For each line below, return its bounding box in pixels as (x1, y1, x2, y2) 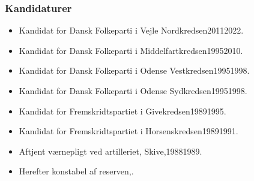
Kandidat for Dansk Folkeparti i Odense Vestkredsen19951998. (19, 64, 250, 77)
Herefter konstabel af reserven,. (19, 165, 134, 177)
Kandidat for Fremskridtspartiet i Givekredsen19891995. (19, 104, 226, 117)
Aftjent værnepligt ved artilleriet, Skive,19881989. (19, 144, 202, 157)
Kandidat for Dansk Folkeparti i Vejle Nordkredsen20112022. (19, 24, 244, 37)
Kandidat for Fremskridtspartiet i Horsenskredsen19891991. (19, 125, 238, 137)
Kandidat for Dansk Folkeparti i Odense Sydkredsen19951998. (19, 85, 247, 96)
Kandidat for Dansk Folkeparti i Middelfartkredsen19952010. (19, 44, 243, 56)
